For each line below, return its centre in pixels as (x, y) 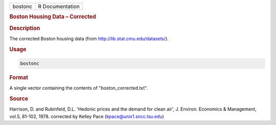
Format (19, 78)
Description (25, 28)
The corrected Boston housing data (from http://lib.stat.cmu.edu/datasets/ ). (89, 38)
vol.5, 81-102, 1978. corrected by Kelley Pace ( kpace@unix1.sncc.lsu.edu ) (87, 116)
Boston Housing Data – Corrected (53, 17)
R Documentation (59, 6)
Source (19, 99)
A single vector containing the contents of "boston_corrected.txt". (79, 88)
